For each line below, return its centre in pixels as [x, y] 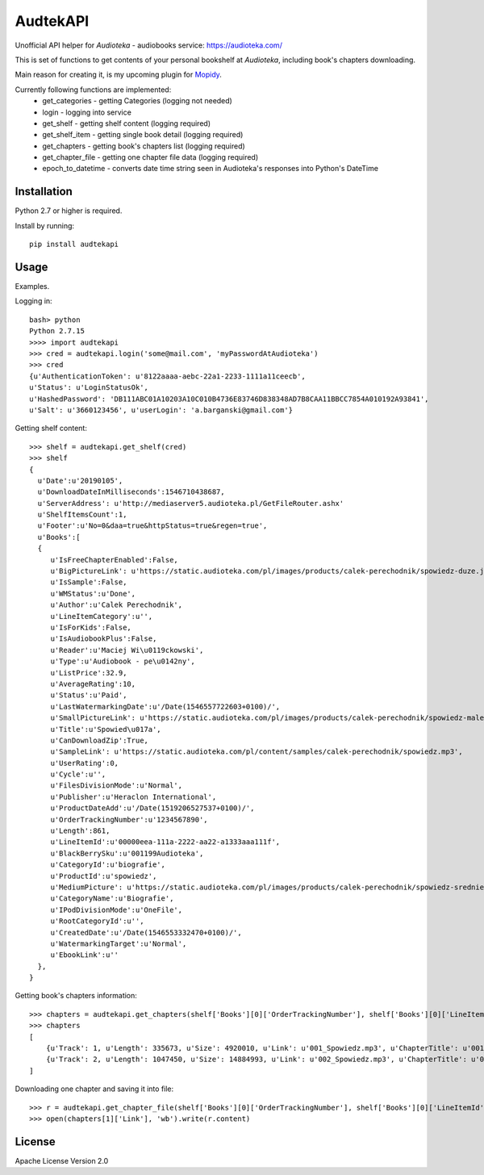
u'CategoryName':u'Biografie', [112, 899]
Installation [44, 192]
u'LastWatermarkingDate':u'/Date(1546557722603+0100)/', [165, 707]
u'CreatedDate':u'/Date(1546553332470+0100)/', [146, 932]
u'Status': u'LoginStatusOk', [89, 388]
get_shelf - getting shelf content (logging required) [127, 123]
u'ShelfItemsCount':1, [82, 515]
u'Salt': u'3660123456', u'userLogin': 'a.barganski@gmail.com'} [161, 410]
